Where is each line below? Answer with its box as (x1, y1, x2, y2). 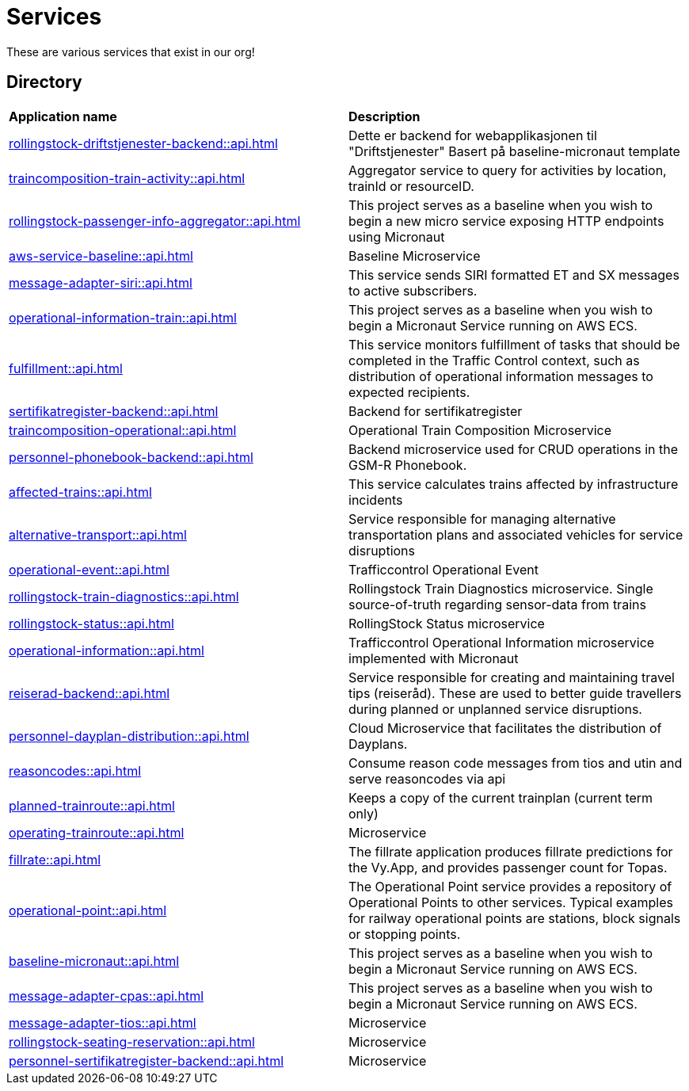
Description (348, 108, 421, 124)
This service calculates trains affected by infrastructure (348, 475, 679, 492)
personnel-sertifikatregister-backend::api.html (9, 1052, 284, 1069)
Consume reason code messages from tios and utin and (348, 754, 683, 771)
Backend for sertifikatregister (348, 402, 523, 419)
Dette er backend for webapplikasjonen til (348, 127, 597, 143)
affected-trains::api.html (9, 483, 152, 500)
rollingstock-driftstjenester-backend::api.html (9, 135, 278, 151)
